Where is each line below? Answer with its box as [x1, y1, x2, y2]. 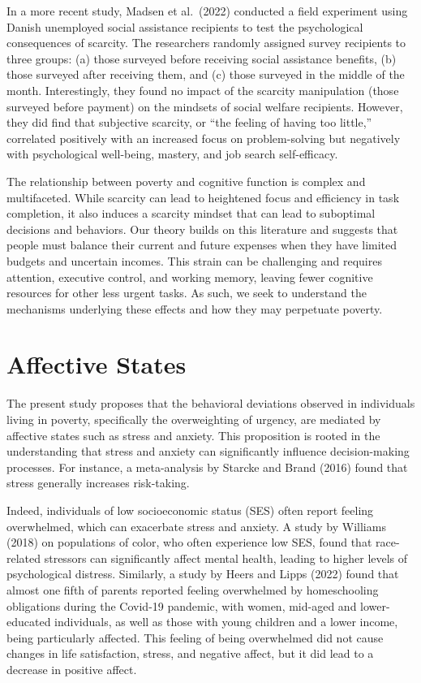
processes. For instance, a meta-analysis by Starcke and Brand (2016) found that [6, 458, 408, 475]
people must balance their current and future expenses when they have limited [6, 236, 397, 253]
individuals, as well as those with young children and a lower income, [54, 613, 398, 630]
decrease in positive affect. [6, 660, 137, 677]
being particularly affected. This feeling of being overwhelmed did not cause [6, 629, 384, 646]
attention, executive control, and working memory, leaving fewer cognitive [6, 268, 373, 285]
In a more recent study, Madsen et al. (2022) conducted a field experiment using [6, 2, 408, 19]
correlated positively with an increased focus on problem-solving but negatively [6, 129, 401, 146]
